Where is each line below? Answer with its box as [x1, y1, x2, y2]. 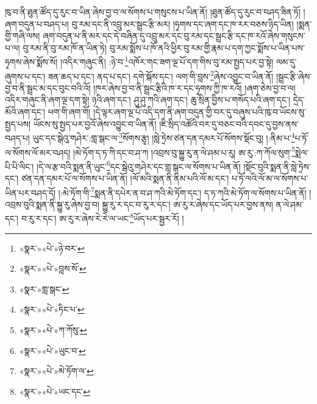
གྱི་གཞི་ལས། [5, 29, 40, 42]
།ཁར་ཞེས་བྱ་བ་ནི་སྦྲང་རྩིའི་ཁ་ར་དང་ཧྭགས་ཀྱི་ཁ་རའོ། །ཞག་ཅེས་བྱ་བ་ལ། [93, 81, 296, 94]
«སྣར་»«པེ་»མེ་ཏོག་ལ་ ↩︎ [19, 364, 94, 377]
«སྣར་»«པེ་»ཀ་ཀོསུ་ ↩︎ [19, 324, 87, 336]
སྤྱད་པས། [5, 117, 31, 130]
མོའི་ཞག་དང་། [5, 105, 45, 118]
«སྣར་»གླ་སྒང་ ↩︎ [19, 282, 69, 295]
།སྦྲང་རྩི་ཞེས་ [276, 69, 312, 82]
